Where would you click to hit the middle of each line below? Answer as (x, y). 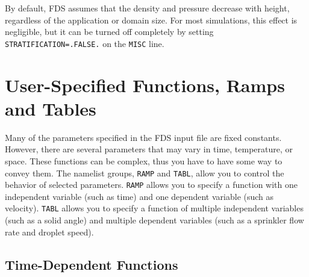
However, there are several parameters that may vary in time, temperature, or (149, 149)
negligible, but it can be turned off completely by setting (109, 32)
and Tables (51, 108)
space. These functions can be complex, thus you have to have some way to (144, 160)
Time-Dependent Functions (92, 264)
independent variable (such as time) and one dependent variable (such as (139, 196)
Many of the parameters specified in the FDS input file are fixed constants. (143, 137)
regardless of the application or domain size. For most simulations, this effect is (151, 20)
